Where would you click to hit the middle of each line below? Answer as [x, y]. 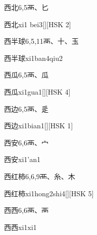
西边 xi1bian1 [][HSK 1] [39, 126]
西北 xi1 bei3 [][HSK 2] [38, 24]
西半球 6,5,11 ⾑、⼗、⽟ [41, 41]
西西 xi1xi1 [20, 227]
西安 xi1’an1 [22, 159]
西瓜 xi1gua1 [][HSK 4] [37, 91]
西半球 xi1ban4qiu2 [33, 58]
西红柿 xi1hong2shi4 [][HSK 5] [49, 193]
